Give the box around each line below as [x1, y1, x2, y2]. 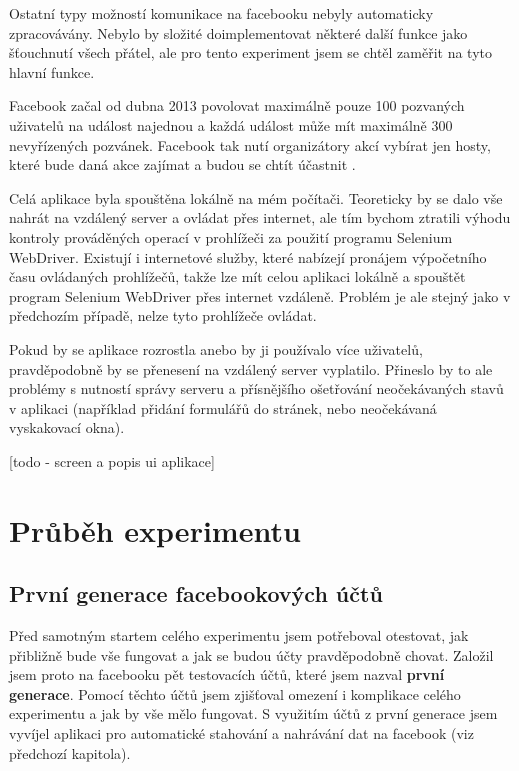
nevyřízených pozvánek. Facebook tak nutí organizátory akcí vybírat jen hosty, [9, 134, 491, 155]
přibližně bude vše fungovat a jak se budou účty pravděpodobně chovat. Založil [9, 644, 494, 665]
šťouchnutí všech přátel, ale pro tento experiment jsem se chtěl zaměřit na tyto [9, 42, 493, 63]
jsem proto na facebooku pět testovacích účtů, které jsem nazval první [9, 664, 445, 685]
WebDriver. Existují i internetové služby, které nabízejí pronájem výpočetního [9, 246, 487, 267]
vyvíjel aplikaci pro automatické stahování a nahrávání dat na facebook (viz [9, 723, 474, 744]
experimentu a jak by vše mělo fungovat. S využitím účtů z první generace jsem [9, 703, 498, 724]
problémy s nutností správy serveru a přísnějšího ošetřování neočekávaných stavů [9, 378, 504, 399]
